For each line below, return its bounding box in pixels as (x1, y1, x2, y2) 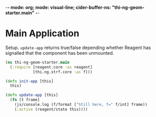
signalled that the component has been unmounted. (5, 50, 114, 56)
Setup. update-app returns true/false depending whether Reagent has (5, 44, 151, 51)
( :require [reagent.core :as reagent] (10, 64, 93, 69)
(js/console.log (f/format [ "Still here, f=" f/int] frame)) (14, 102, 147, 107)
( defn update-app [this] (5, 92, 58, 98)
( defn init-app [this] (5, 79, 54, 84)
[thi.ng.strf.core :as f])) (32, 69, 93, 75)
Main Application (5, 28, 79, 39)
